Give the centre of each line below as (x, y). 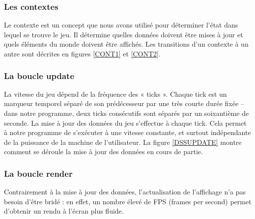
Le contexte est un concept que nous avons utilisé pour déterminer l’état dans (121, 25)
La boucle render (38, 173)
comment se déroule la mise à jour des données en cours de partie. (103, 151)
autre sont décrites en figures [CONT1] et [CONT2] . (82, 54)
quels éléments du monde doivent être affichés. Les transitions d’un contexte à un (126, 44)
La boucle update (39, 75)
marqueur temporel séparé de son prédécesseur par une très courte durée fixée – (124, 103)
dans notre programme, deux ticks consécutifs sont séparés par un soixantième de (127, 113)
